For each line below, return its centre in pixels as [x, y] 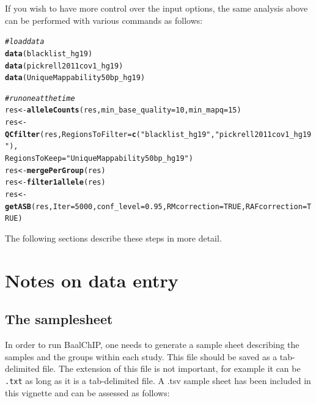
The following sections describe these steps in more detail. [113, 238]
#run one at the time [40, 98]
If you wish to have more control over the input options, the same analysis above [156, 8]
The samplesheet [59, 319]
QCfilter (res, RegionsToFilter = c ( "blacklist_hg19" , [110, 134]
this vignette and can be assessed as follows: [87, 392]
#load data [25, 42]
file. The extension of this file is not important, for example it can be [171, 368]
